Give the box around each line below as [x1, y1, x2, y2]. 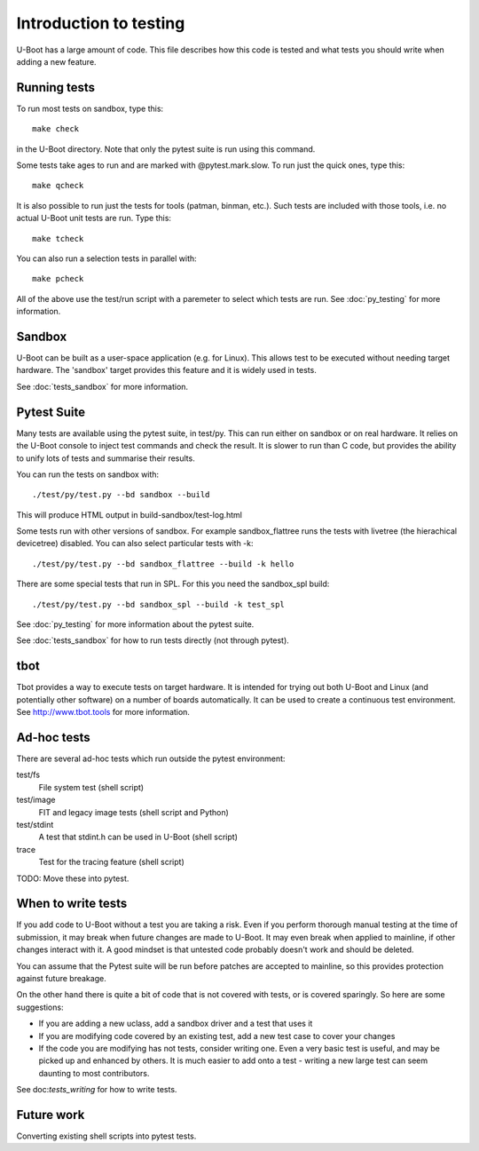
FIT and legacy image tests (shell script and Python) [38, 806, 230, 817]
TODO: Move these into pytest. [16, 873, 130, 884]
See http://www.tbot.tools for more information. [16, 707, 191, 718]
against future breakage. [16, 973, 106, 983]
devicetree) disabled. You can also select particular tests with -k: [16, 538, 254, 549]
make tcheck [32, 234, 84, 243]
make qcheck [32, 180, 84, 191]
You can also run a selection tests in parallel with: [16, 253, 197, 264]
